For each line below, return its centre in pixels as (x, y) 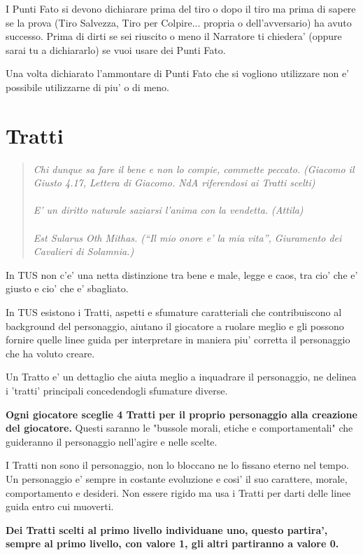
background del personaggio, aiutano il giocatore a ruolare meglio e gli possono (175, 326)
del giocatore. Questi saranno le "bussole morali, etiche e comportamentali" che (179, 428)
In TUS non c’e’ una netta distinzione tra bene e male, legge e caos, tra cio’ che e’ (182, 274)
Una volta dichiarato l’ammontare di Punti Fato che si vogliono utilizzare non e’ (177, 73)
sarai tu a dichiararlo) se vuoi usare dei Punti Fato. (116, 49)
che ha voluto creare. (50, 353)
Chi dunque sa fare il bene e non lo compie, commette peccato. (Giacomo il (194, 169)
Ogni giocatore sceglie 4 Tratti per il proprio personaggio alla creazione (181, 414)
